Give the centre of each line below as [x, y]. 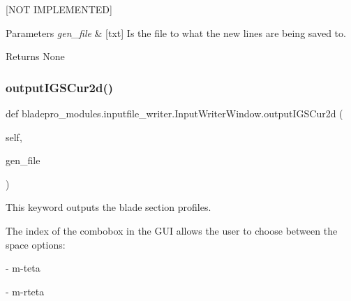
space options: [36, 244]
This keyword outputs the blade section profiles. [109, 207]
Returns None [35, 56]
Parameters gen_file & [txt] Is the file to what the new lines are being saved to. [176, 32]
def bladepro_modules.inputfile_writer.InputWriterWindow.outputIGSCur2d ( [174, 113]
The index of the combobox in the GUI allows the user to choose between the [172, 230]
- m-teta [23, 268]
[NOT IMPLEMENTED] [59, 9]
